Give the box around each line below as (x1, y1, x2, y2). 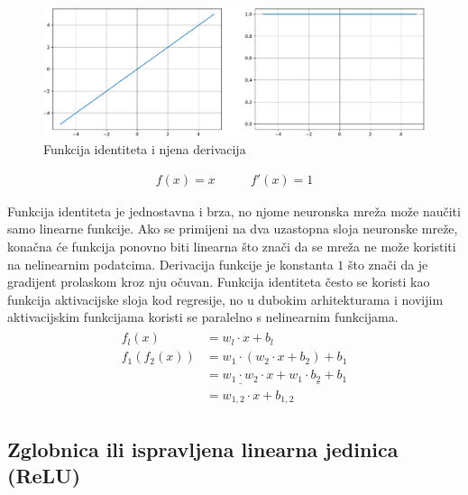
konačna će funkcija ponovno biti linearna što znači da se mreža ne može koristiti (7, 237, 456, 256)
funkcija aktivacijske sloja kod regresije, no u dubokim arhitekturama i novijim (7, 289, 444, 308)
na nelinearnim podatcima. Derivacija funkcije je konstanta (7, 254, 334, 273)
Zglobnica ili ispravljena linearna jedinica (7, 435, 399, 463)
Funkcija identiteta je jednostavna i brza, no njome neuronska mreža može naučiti (7, 201, 461, 220)
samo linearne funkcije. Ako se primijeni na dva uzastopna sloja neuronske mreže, (7, 219, 458, 238)
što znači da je (347, 254, 428, 273)
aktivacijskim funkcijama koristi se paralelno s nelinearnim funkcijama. (7, 307, 399, 326)
